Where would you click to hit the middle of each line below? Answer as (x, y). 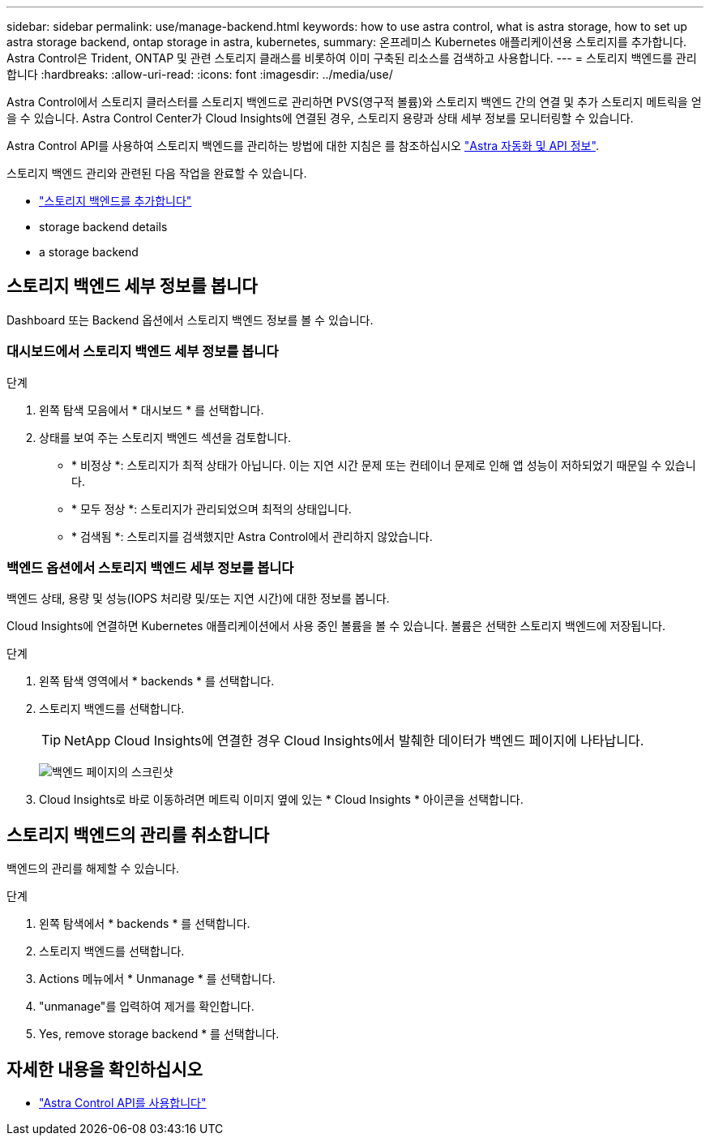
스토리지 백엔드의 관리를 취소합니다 (138, 835)
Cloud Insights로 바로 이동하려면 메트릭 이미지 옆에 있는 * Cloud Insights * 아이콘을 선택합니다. (281, 800)
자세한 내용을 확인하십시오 (105, 1069)
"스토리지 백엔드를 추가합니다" (115, 201)
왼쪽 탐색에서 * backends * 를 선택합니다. (145, 924)
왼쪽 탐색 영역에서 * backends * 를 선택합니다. (157, 681)
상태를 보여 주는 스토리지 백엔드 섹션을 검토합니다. (165, 437)
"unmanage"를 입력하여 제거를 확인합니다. (147, 1007)
